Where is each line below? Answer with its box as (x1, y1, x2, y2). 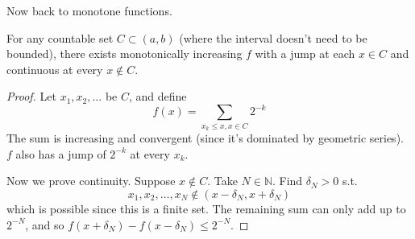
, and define (128, 88, 187, 105)
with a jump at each (255, 45, 355, 62)
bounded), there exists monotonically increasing (6, 45, 243, 62)
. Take (207, 172, 238, 189)
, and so (25, 216, 64, 233)
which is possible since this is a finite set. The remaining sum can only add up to (6, 200, 406, 216)
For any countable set (6, 29, 114, 46)
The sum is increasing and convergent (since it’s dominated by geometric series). (6, 130, 404, 146)
